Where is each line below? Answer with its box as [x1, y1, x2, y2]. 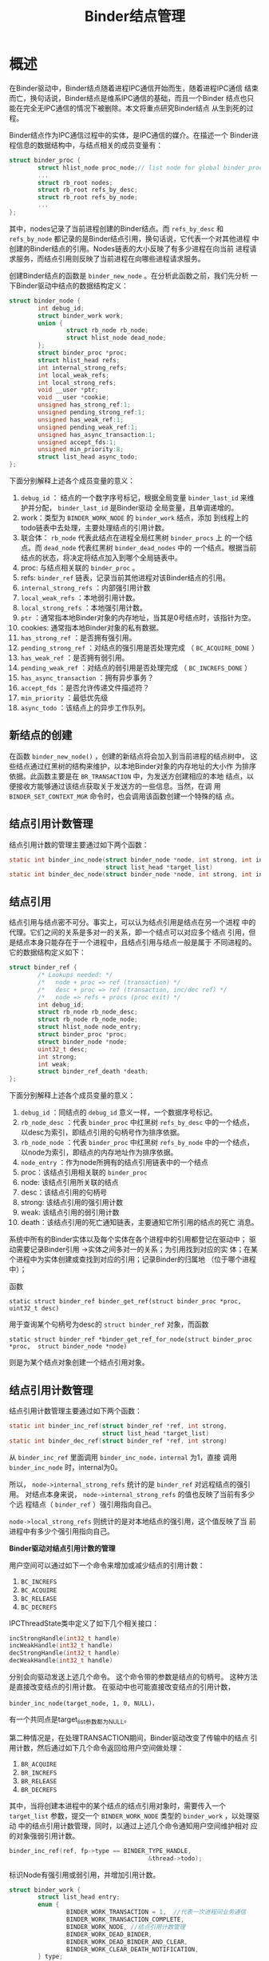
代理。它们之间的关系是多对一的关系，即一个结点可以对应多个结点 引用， [9, 927, 249, 937]
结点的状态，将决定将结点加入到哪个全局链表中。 [20, 553, 182, 562]
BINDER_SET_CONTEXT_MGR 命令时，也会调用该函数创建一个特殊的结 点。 [9, 791, 239, 801]
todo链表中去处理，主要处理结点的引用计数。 [20, 523, 169, 533]
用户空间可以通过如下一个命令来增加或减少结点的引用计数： [9, 1560, 205, 1570]
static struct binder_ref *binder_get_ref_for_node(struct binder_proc [9, 1335, 252, 1344]
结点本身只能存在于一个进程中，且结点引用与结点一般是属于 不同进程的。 [15, 938, 256, 947]
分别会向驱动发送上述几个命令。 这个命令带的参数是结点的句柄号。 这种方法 [9, 1672, 258, 1682]
